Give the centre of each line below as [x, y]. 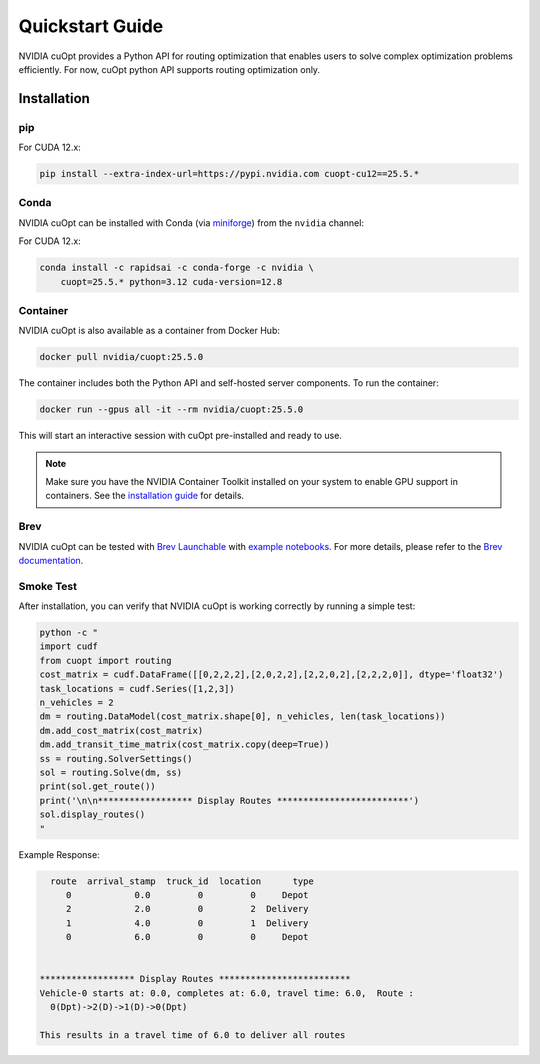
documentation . [51, 560]
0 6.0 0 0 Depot [187, 937]
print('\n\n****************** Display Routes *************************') [229, 800]
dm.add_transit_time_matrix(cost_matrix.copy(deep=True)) [184, 744]
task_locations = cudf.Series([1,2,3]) [137, 688]
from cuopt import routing [105, 660]
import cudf [69, 646]
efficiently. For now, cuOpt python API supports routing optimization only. [169, 69]
